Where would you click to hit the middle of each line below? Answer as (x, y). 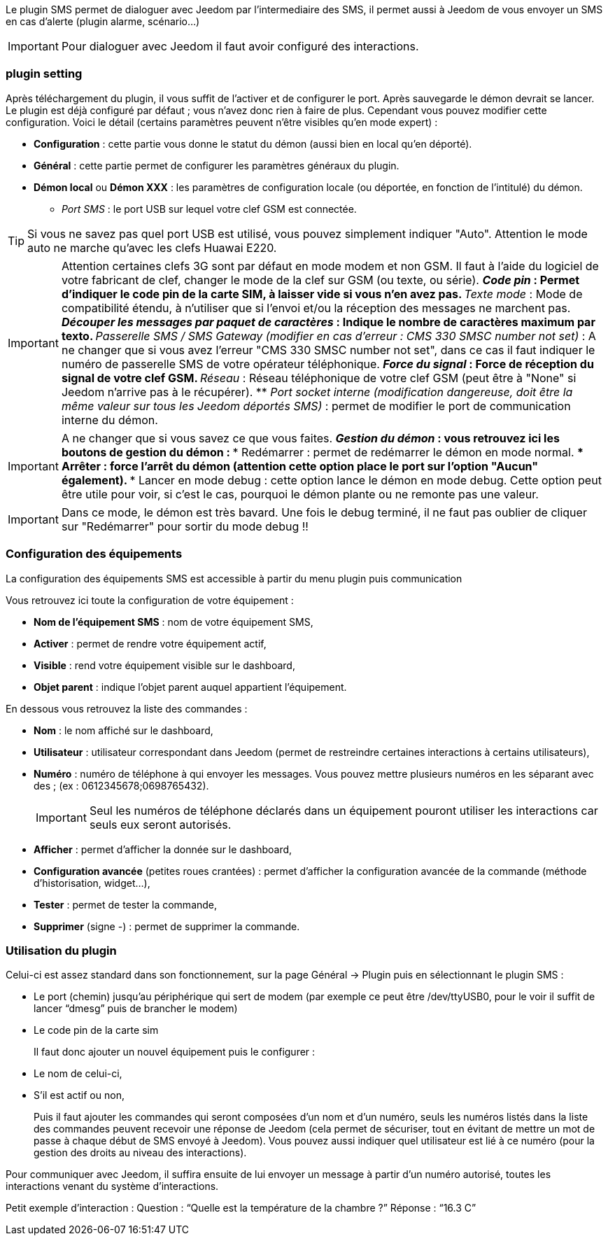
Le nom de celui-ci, (78, 1074)
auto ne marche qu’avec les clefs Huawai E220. (152, 247)
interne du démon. (109, 420)
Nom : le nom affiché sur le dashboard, (123, 730)
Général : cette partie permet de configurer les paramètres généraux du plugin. (217, 165)
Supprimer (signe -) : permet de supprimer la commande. (167, 926)
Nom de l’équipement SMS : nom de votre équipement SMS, (174, 622)
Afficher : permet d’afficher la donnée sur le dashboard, (163, 849)
